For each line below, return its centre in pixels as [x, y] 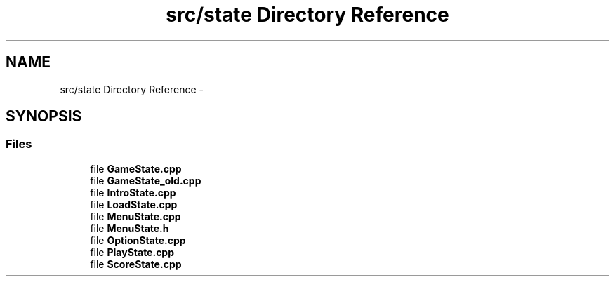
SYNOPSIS [44, 116]
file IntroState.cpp [133, 192]
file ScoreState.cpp [136, 264]
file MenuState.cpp [135, 216]
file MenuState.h [130, 228]
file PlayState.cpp [132, 252]
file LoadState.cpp [134, 204]
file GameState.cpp [136, 168]
